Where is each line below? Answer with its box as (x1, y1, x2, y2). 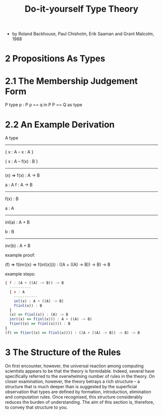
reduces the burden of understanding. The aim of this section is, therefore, (5, 399, 154, 405)
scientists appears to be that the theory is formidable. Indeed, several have (5, 368, 155, 374)
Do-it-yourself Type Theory (24, 3, 139, 15)
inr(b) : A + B (5, 243, 31, 249)
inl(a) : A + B (5, 219, 30, 225)
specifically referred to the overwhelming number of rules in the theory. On (5, 373, 155, 379)
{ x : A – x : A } (5, 149, 34, 155)
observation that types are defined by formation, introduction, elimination (5, 389, 151, 395)
